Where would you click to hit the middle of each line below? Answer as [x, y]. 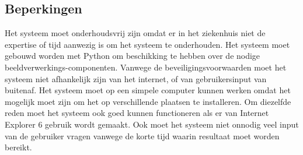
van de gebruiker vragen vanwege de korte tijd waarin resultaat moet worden [142, 135]
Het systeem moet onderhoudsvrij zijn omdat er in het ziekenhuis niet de [135, 33]
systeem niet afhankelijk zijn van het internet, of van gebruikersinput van [136, 78]
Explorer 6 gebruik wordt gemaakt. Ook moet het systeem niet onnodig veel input [152, 124]
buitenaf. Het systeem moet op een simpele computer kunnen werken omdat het [148, 90]
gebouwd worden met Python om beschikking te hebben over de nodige [133, 56]
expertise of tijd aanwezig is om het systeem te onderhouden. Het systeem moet [147, 44]
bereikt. [18, 147]
